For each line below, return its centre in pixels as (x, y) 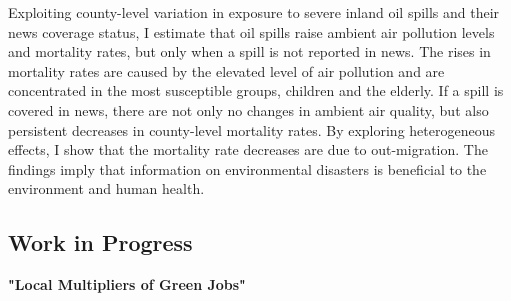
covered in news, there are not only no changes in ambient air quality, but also (248, 109)
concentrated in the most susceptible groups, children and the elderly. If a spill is (256, 90)
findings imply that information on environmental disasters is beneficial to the (247, 168)
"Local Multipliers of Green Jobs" (127, 284)
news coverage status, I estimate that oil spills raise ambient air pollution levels (251, 31)
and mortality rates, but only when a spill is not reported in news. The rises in (249, 51)
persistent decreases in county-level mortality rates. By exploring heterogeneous (251, 129)
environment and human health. (106, 188)
